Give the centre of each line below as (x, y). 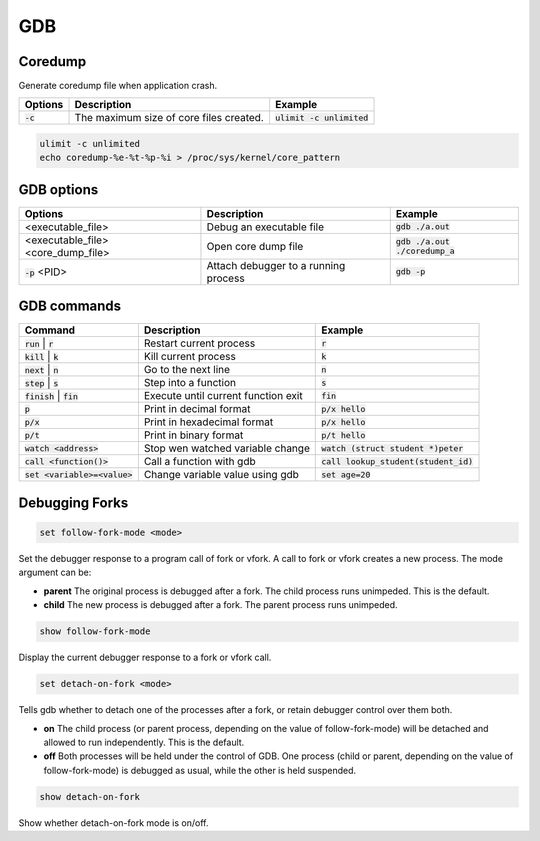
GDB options (58, 189)
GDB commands (70, 306)
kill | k (41, 357)
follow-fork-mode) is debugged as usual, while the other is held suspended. (200, 770)
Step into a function (190, 383)
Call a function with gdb (199, 462)
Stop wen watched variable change (226, 448)
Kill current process (190, 357)
